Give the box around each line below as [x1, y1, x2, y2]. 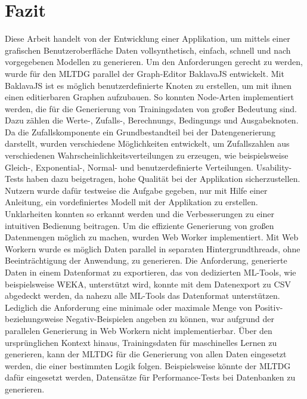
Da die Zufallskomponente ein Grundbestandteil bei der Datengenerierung [5, 125, 275, 138]
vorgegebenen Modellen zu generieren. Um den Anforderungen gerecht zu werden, [5, 55, 303, 68]
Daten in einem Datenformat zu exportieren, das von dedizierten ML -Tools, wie [5, 266, 296, 278]
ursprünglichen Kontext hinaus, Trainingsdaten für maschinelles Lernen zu [5, 336, 277, 348]
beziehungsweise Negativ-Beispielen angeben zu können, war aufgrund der [5, 313, 275, 325]
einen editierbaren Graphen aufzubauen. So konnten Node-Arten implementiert [5, 91, 294, 103]
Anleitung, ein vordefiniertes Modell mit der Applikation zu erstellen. [5, 196, 258, 208]
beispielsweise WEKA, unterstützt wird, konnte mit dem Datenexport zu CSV [5, 277, 291, 290]
